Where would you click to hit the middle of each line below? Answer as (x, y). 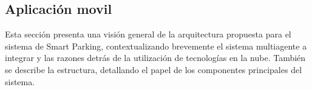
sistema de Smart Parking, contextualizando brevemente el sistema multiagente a (156, 46)
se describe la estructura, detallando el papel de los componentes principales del (154, 69)
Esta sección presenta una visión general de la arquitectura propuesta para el (148, 34)
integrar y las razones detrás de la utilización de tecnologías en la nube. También (155, 58)
